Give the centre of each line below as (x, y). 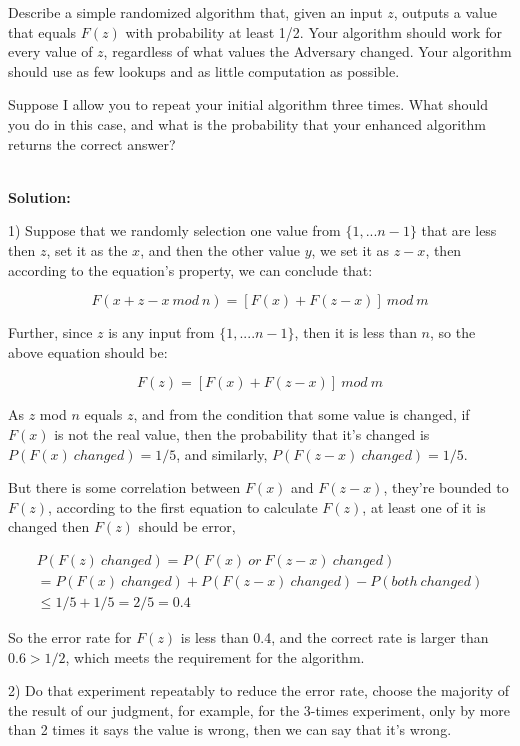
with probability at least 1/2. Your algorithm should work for (313, 31)
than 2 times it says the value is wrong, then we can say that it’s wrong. (230, 729)
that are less (459, 230)
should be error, (187, 526)
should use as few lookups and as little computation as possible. (204, 70)
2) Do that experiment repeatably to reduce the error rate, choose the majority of (259, 690)
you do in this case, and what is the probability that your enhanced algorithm (247, 123)
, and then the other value (220, 249)
